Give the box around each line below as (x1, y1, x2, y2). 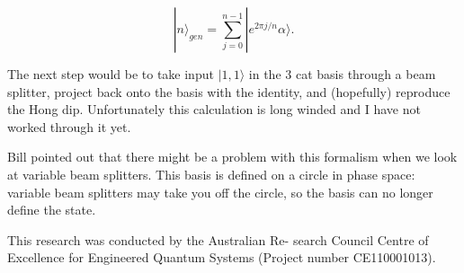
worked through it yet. (7, 117, 131, 136)
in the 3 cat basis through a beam (248, 65, 436, 83)
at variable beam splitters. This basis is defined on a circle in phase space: (7, 164, 415, 183)
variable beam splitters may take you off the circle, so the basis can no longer (7, 182, 433, 201)
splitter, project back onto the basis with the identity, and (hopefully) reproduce (7, 82, 451, 101)
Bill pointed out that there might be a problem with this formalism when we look (7, 147, 458, 166)
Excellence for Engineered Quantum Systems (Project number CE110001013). (7, 248, 436, 267)
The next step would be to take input (7, 65, 214, 83)
